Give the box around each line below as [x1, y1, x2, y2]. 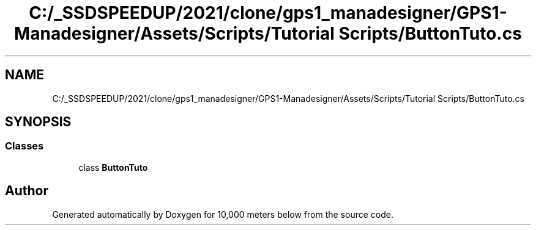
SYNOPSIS [5, 114, 72, 130]
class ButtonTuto [78, 162, 148, 173]
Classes [5, 140, 44, 153]
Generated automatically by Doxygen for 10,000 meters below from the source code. [52, 209, 393, 220]
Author [5, 183, 48, 199]
